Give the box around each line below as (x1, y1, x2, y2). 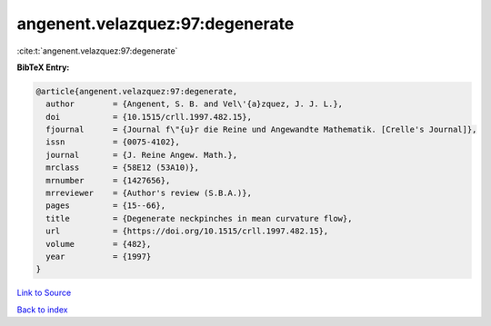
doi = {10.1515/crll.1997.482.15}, (45, 112, 252, 122)
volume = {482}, (45, 239, 152, 249)
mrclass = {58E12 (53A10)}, (45, 163, 200, 173)
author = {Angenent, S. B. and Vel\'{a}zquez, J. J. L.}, (45, 99, 344, 109)
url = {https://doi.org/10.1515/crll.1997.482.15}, (45, 226, 329, 236)
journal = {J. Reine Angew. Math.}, (45, 150, 238, 160)
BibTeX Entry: (16, 62, 70, 73)
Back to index (16, 304, 68, 315)
